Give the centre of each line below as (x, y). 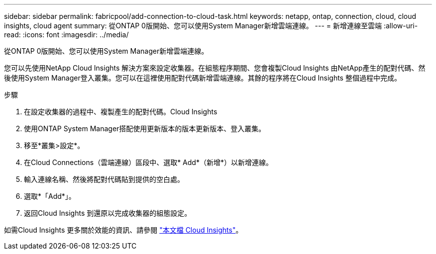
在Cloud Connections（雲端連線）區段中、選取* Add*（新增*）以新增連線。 (148, 162)
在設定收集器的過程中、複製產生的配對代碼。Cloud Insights (121, 112)
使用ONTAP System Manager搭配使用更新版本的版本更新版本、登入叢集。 (145, 128)
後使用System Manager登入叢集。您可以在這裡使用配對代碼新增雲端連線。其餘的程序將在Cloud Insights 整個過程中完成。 (203, 78)
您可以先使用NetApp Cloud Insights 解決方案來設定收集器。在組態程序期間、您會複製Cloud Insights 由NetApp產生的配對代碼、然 (215, 68)
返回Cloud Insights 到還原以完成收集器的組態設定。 (108, 213)
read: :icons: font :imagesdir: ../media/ (66, 35)
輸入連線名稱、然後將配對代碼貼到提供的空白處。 (104, 179)
